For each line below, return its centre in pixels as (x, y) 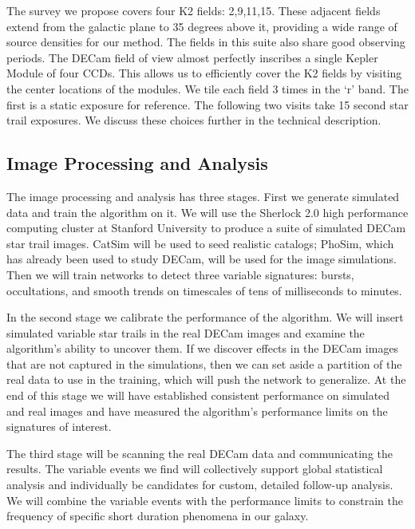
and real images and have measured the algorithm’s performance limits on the (197, 411)
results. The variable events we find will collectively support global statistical (195, 469)
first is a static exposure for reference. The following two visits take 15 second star (207, 104)
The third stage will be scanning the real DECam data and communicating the (200, 453)
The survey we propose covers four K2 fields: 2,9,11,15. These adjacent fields (194, 10)
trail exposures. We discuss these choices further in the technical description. (194, 120)
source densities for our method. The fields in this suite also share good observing (206, 42)
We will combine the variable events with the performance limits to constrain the (205, 500)
